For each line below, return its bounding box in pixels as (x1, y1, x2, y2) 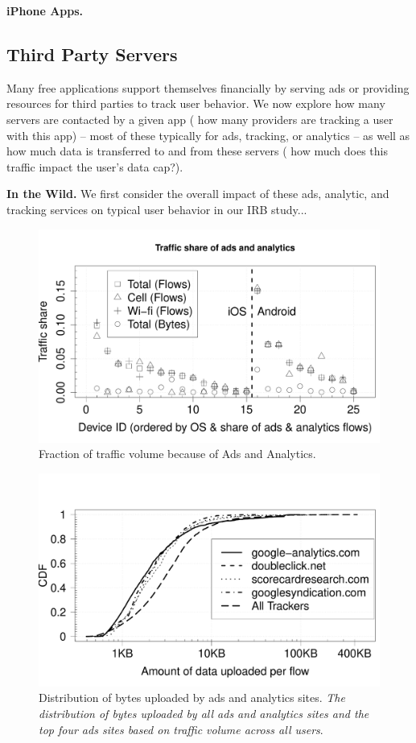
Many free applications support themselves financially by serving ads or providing (6, 79, 410, 96)
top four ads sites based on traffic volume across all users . (39, 720, 323, 737)
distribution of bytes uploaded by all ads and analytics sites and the (39, 704, 369, 721)
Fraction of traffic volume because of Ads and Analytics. (39, 445, 316, 462)
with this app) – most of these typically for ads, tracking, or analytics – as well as (6, 126, 410, 143)
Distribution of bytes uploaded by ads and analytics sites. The (39, 689, 345, 706)
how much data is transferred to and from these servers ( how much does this (6, 142, 388, 159)
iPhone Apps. (6, 2, 84, 19)
